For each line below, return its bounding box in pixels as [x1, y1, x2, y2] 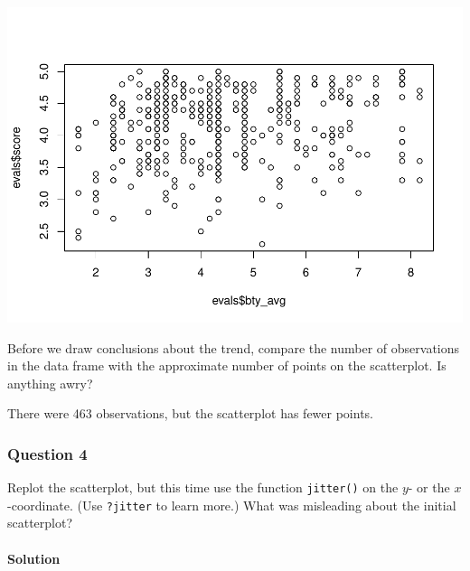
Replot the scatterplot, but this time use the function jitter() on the [7, 478, 399, 497]
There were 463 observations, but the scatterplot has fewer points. [7, 404, 373, 423]
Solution [7, 548, 61, 567]
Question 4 [7, 442, 88, 464]
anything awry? [7, 373, 93, 392]
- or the [408, 478, 450, 497]
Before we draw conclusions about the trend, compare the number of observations [7, 338, 460, 357]
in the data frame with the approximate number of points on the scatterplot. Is [7, 356, 446, 375]
